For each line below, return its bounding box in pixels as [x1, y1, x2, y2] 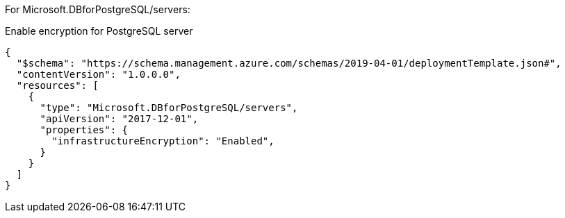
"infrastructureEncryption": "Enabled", [51, 135, 275, 146]
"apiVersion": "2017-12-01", [40, 113, 199, 124]
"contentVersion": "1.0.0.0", [16, 69, 181, 80]
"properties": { [40, 124, 129, 135]
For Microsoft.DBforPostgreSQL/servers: [5, 3, 190, 15]
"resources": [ [16, 80, 99, 91]
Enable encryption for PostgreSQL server [5, 25, 193, 37]
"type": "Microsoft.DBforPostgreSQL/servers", [40, 102, 298, 113]
